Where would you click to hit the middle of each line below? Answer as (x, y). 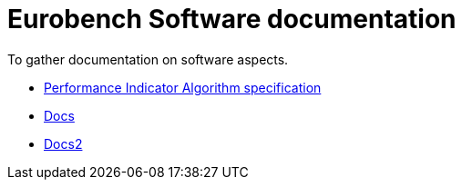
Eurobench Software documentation (232, 19)
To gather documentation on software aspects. (148, 59)
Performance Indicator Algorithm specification (183, 87)
